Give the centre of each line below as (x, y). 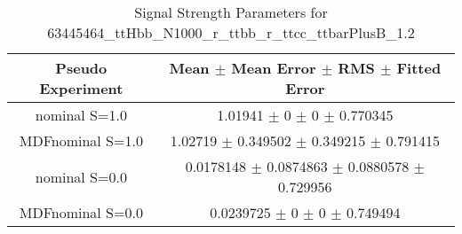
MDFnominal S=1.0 (81, 140)
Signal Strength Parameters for (231, 12)
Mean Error (274, 68)
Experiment (81, 88)
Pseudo (81, 68)
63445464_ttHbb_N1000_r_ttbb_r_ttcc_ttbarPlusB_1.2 (231, 32)
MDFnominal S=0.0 (81, 212)
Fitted (419, 68)
